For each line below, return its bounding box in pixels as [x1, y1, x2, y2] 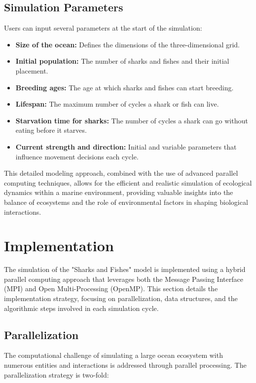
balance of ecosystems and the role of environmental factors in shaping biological [4, 196, 248, 207]
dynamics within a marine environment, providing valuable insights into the [4, 187, 233, 197]
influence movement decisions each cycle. [15, 151, 139, 161]
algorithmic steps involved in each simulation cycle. [4, 303, 159, 313]
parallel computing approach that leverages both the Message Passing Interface [4, 273, 243, 284]
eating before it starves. [15, 125, 87, 135]
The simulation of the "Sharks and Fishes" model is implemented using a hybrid [4, 264, 246, 274]
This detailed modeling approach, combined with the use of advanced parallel [4, 168, 238, 178]
